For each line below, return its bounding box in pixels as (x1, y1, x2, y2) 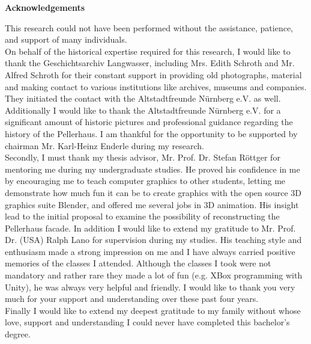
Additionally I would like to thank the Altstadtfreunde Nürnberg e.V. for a (5, 103, 281, 116)
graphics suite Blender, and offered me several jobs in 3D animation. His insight (5, 198, 299, 210)
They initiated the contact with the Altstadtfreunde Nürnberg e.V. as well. (5, 92, 281, 105)
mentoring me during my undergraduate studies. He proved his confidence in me (5, 162, 300, 175)
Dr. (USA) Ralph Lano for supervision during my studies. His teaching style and (5, 233, 302, 246)
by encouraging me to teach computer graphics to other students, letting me (5, 174, 286, 187)
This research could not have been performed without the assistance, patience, (5, 21, 294, 34)
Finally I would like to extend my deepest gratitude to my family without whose (5, 304, 301, 316)
